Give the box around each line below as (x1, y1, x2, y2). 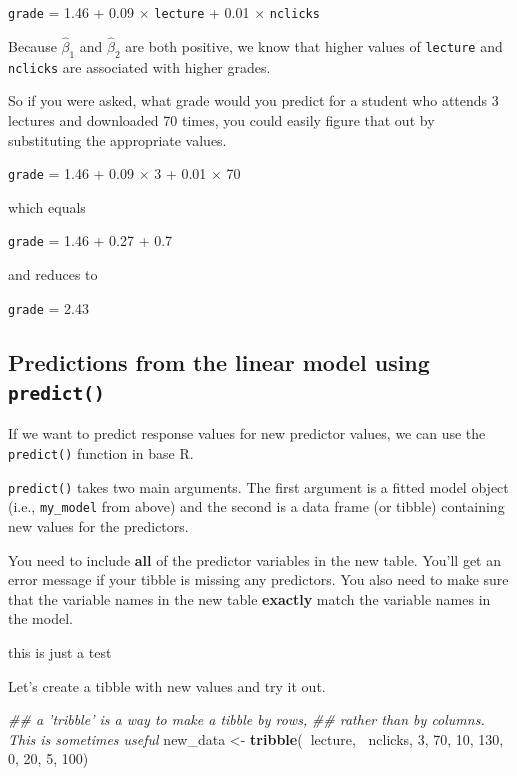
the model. (8, 608, 73, 629)
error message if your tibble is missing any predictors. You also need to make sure (8, 569, 509, 590)
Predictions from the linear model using (8, 346, 430, 377)
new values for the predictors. (8, 516, 189, 536)
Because (8, 35, 57, 56)
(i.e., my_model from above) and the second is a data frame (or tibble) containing (8, 496, 505, 517)
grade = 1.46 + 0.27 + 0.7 (8, 230, 173, 251)
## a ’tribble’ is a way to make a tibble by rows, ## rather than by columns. (8, 709, 485, 730)
